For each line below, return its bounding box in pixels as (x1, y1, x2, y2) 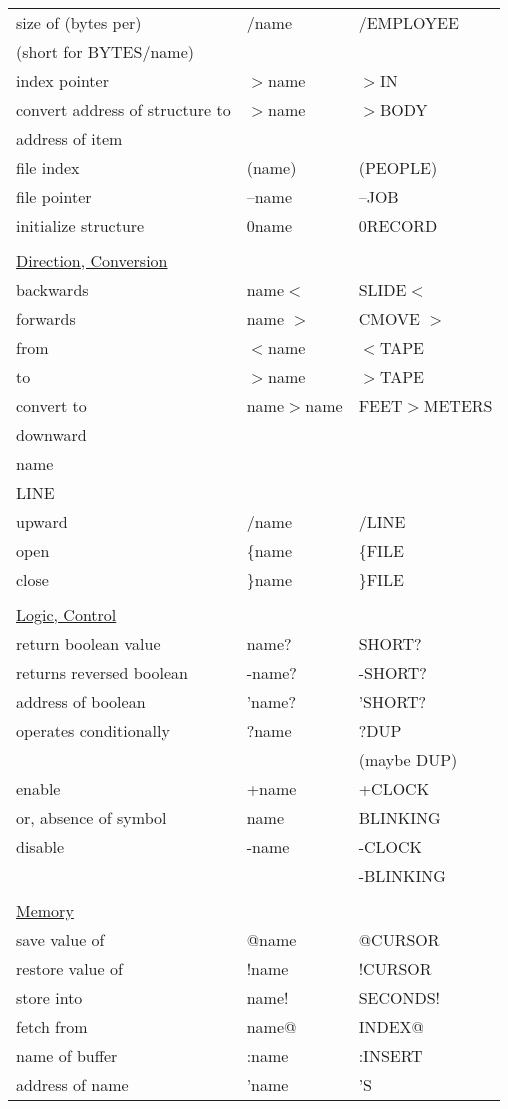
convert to (16, 394, 87, 417)
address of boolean (16, 690, 146, 713)
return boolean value (16, 632, 161, 655)
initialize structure (16, 214, 145, 237)
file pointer (16, 185, 92, 208)
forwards (16, 307, 76, 330)
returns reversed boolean (16, 661, 188, 684)
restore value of (16, 957, 123, 980)
